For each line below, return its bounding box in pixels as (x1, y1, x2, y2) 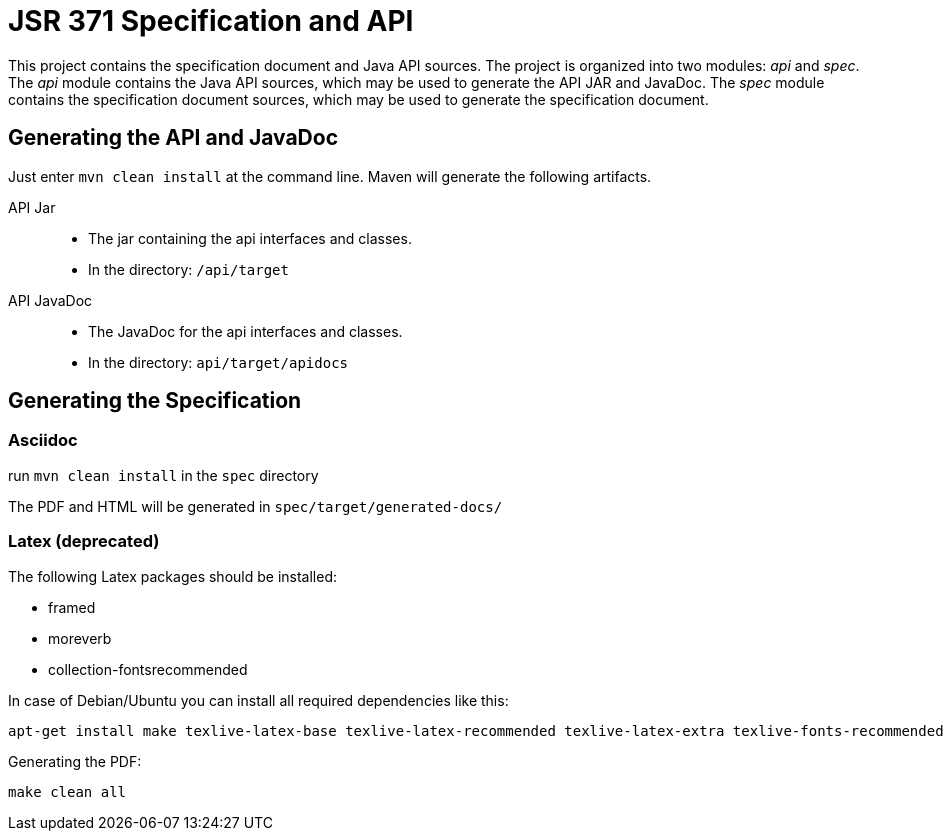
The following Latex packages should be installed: (8, 567, 338, 585)
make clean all (8, 783, 127, 800)
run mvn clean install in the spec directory (8, 466, 319, 484)
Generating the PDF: (8, 752, 142, 770)
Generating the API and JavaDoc (8, 125, 339, 151)
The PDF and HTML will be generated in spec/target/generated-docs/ (8, 497, 503, 515)
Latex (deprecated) (8, 531, 160, 552)
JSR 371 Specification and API (8, 4, 414, 38)
